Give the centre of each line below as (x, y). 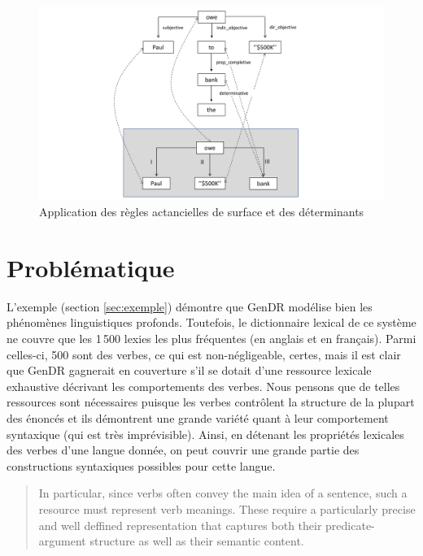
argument (62, 541)
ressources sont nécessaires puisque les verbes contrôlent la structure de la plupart (211, 402)
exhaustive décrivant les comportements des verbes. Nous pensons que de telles (203, 386)
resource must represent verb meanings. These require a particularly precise (227, 508)
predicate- (350, 525)
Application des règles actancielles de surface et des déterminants (202, 212)
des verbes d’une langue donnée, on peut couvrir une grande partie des (183, 450)
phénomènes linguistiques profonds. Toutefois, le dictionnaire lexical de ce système (211, 322)
